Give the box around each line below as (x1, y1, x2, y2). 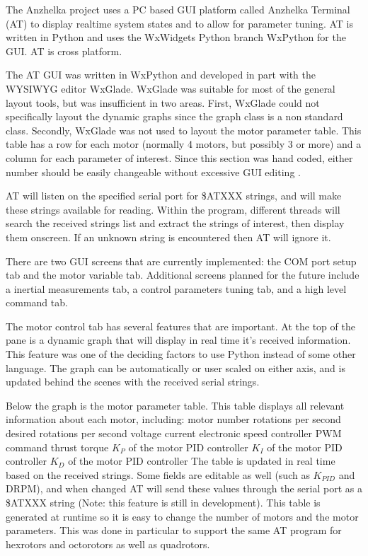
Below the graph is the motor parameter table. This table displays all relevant (6, 398, 345, 412)
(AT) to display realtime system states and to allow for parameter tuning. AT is (6, 16, 353, 30)
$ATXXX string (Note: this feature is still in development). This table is (6, 495, 321, 509)
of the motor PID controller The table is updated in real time (68, 453, 335, 468)
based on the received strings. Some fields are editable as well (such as (6, 467, 310, 482)
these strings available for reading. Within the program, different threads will (6, 202, 340, 216)
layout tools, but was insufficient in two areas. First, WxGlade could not (6, 95, 320, 110)
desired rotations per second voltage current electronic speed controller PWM (6, 426, 342, 441)
